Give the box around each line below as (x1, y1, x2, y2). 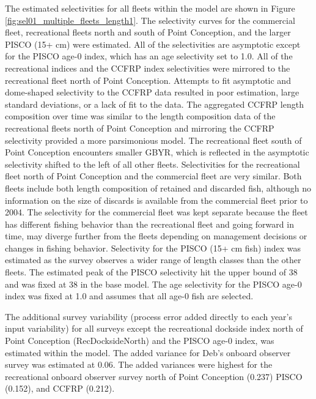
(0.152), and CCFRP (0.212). (5, 382, 115, 395)
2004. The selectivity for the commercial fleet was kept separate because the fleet (5, 206, 308, 218)
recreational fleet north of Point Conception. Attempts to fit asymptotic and (5, 73, 291, 86)
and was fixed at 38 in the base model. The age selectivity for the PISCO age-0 (5, 277, 302, 290)
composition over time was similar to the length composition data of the (5, 110, 276, 122)
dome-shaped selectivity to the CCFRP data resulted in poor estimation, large (5, 86, 299, 99)
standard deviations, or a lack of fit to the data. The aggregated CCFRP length (5, 97, 304, 110)
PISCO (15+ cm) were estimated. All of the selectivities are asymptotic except (5, 37, 301, 50)
